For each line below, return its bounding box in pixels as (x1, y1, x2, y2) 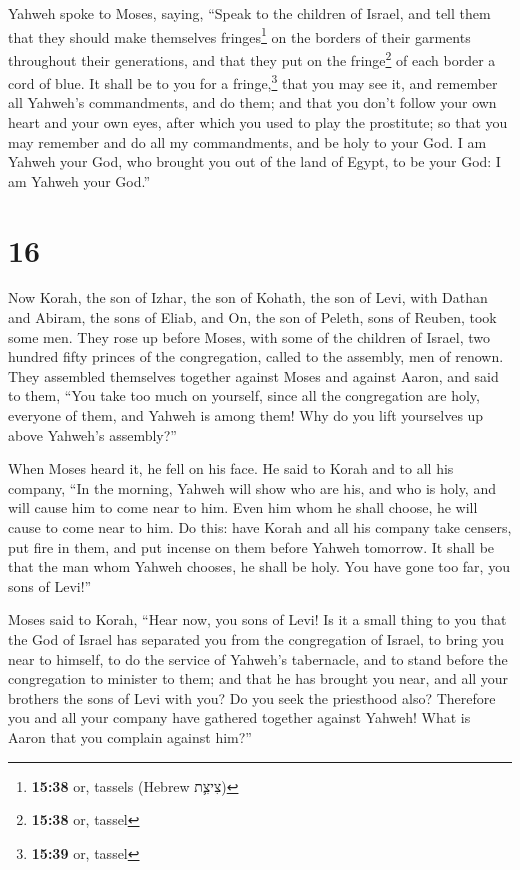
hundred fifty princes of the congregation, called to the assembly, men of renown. (8, 346, 504, 367)
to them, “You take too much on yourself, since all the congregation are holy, (8, 385, 480, 406)
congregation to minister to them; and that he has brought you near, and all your (8, 668, 509, 689)
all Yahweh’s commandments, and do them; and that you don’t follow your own (8, 92, 497, 113)
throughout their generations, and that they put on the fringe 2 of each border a (8, 46, 496, 70)
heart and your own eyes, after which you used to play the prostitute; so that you (8, 111, 508, 132)
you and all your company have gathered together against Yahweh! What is (8, 707, 471, 728)
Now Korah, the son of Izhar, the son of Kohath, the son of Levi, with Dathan (8, 287, 488, 308)
